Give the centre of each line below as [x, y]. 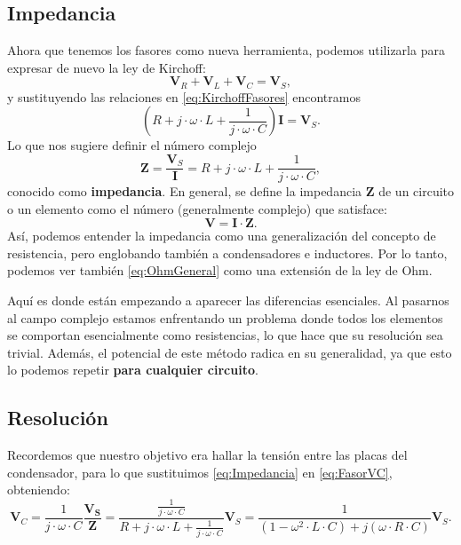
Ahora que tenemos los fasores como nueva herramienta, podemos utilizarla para [226, 50]
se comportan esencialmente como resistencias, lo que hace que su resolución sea [225, 335]
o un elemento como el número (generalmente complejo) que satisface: [197, 208]
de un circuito [417, 191]
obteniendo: [39, 490]
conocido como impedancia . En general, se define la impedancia [185, 191]
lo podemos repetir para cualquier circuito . [133, 370]
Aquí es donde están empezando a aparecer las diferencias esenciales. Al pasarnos [228, 300]
